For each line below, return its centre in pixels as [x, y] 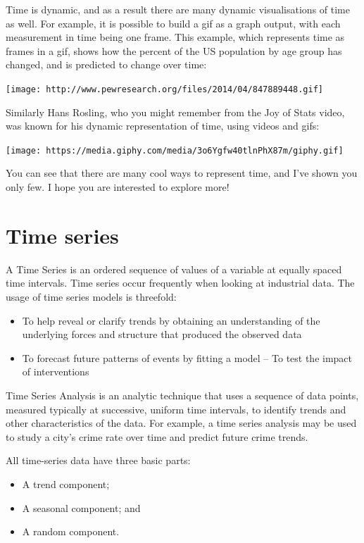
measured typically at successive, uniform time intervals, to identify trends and [176, 409]
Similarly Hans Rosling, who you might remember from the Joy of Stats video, [175, 112]
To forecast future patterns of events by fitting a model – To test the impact [187, 357]
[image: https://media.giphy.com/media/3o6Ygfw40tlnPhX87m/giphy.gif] [175, 150]
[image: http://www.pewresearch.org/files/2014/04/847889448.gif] [165, 89]
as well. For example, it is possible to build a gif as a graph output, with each [173, 23]
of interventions [56, 372]
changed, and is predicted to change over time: [106, 64]
